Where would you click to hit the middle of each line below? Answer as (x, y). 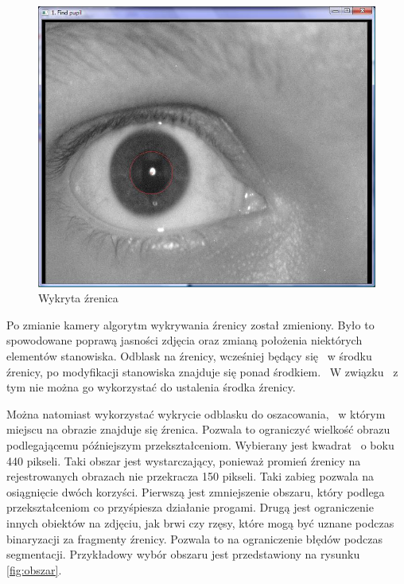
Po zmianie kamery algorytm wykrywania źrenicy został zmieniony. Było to (190, 324)
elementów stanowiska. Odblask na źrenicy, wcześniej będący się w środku (189, 356)
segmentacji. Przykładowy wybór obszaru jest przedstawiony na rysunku (183, 554)
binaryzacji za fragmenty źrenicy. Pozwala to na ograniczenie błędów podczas (194, 538)
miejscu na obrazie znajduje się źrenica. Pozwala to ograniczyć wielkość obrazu (198, 429)
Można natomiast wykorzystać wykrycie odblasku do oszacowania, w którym (196, 413)
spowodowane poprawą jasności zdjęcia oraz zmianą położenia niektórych (185, 340)
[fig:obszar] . (34, 569)
